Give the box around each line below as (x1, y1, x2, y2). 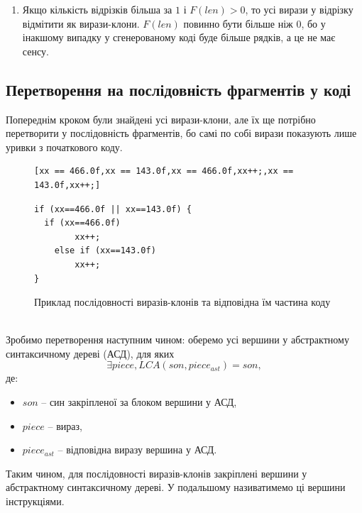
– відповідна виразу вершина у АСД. (57, 442, 217, 457)
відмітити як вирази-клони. (22, 16, 140, 31)
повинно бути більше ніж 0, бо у (183, 16, 326, 31)
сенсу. (22, 43, 49, 58)
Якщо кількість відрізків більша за (22, 2, 172, 16)
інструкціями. (6, 494, 65, 509)
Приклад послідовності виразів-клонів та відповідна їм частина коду (34, 294, 331, 309)
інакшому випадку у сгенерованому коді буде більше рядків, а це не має (22, 30, 336, 45)
